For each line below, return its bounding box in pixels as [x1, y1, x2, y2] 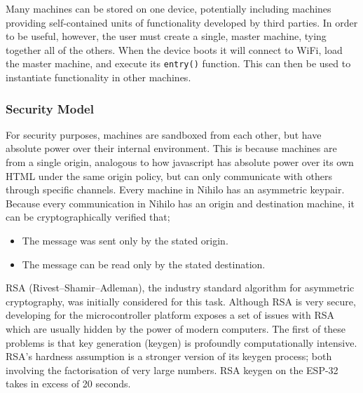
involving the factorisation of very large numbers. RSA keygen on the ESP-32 [6, 362, 338, 377]
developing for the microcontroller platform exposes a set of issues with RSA [6, 308, 335, 322]
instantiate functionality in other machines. [6, 70, 191, 85]
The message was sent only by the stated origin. [22, 233, 228, 247]
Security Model [6, 99, 94, 117]
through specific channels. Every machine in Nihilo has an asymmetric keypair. [6, 182, 345, 197]
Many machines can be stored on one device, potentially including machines [6, 1, 331, 15]
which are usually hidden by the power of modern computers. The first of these [6, 321, 346, 336]
